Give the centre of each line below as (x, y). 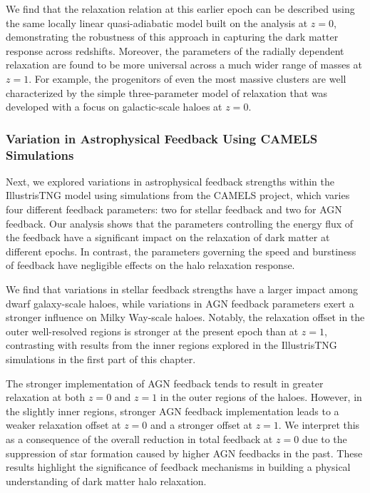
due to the (324, 438)
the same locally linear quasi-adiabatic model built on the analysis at (157, 22)
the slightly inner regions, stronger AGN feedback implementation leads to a (173, 411)
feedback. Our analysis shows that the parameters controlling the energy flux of (180, 223)
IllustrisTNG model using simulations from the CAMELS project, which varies (178, 195)
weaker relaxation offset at (63, 425)
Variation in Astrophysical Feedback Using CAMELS (162, 138)
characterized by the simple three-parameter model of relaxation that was (167, 92)
